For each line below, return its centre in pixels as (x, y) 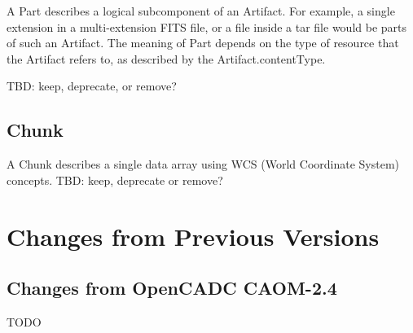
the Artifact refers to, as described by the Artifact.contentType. (166, 58)
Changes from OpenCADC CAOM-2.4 (172, 288)
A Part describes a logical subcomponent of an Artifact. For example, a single (201, 11)
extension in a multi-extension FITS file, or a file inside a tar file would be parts (207, 26)
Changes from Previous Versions (193, 236)
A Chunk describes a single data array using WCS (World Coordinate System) (203, 164)
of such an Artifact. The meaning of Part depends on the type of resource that (203, 43)
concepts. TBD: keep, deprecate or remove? (115, 180)
